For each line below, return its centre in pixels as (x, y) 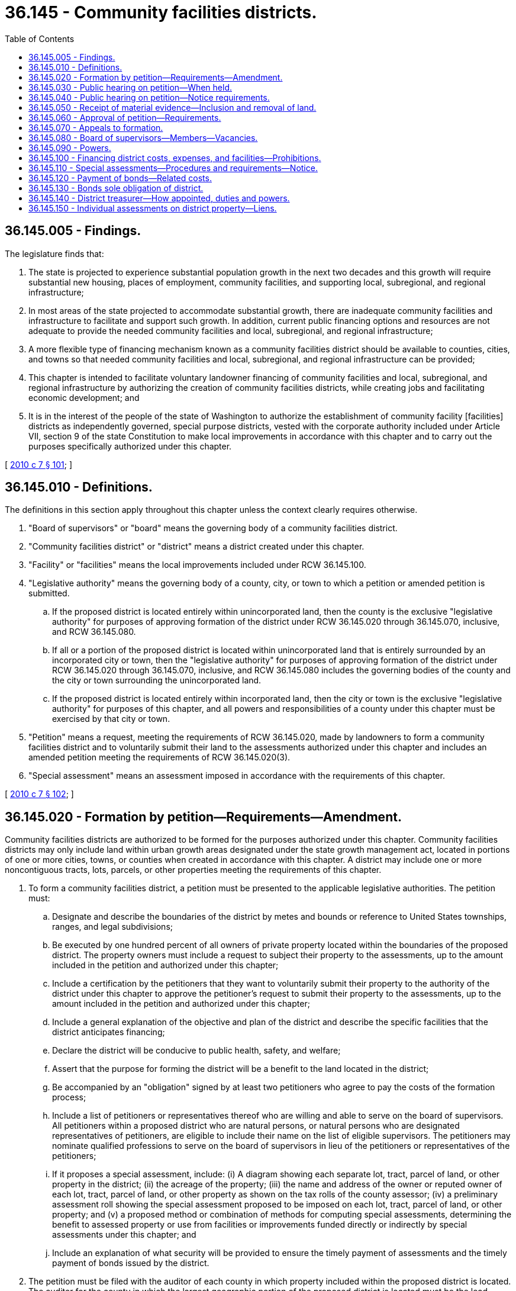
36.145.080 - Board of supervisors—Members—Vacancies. (143, 137)
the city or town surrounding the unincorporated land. (157, 680)
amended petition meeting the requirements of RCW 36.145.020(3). (159, 757)
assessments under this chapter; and (124, 1235)
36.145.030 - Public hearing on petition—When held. (130, 87)
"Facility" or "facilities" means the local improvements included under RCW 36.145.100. (197, 565)
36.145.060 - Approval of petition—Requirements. (125, 117)
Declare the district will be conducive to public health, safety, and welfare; (196, 1051)
